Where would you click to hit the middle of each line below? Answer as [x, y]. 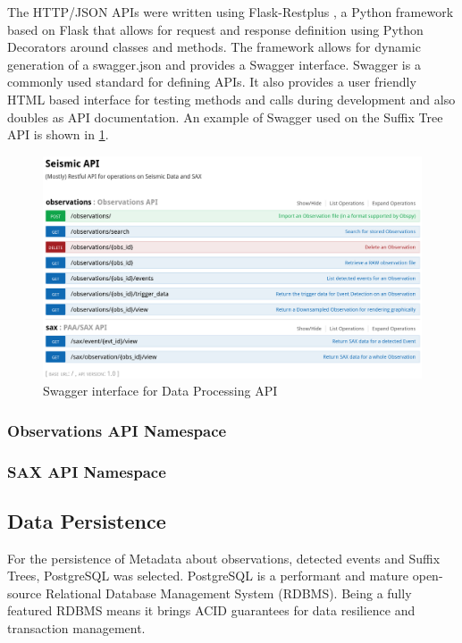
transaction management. [76, 628]
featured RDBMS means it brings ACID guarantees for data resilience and [211, 610]
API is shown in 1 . [58, 134]
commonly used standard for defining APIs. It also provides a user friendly [212, 82]
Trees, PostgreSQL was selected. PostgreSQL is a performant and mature [208, 576]
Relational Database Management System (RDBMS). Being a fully [228, 593]
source [25, 593]
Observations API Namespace [117, 430]
